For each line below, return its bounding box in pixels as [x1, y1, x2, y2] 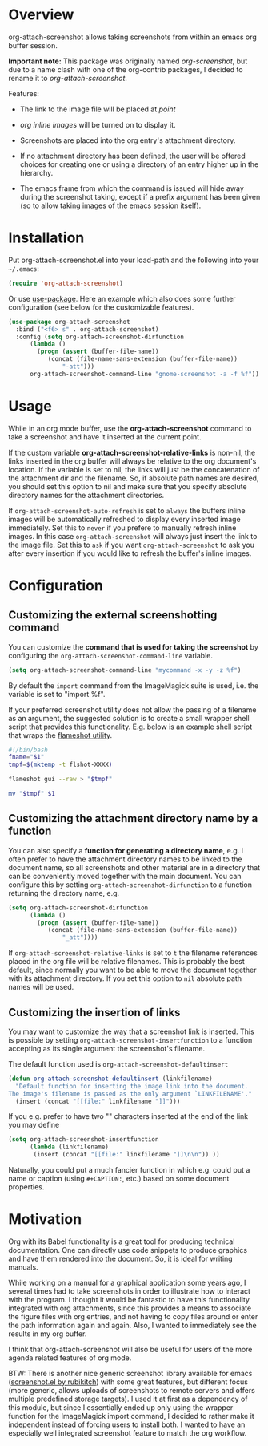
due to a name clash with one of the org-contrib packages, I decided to [8, 64, 243, 74]
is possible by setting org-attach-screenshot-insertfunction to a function [8, 1035, 253, 1044]
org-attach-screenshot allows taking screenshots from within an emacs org [8, 32, 258, 42]
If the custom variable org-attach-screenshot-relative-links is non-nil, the [8, 448, 256, 457]
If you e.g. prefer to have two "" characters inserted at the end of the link [8, 1112, 249, 1121]
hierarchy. [19, 168, 54, 177]
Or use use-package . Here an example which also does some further [8, 294, 236, 303]
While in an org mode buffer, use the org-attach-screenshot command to [8, 423, 252, 433]
